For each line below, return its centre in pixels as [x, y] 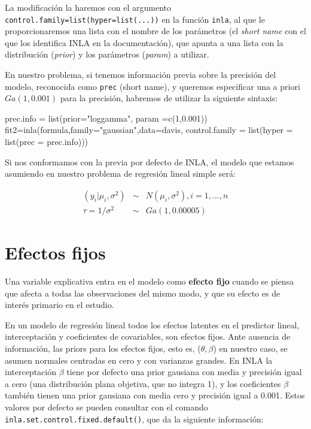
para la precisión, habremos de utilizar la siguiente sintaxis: [169, 98]
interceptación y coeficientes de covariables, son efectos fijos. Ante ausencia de [148, 336]
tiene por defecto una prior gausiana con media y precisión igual [184, 372]
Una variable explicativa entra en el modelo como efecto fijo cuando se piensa [150, 281]
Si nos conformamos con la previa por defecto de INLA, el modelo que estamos [150, 161]
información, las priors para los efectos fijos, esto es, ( [103, 348]
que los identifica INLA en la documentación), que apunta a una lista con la [144, 42]
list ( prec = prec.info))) [47, 142]
